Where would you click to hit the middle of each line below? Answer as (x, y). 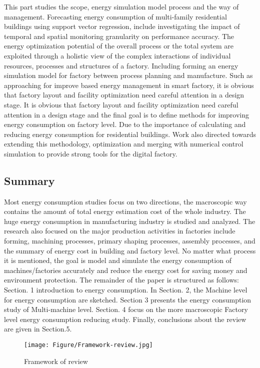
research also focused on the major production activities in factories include (120, 231)
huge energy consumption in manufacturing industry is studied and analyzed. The (130, 221)
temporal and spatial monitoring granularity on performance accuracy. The (119, 36)
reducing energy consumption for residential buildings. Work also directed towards (130, 134)
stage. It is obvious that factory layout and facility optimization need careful (121, 104)
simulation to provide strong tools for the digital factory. (91, 153)
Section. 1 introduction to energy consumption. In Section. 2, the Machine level (126, 290)
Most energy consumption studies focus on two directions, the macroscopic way (125, 201)
